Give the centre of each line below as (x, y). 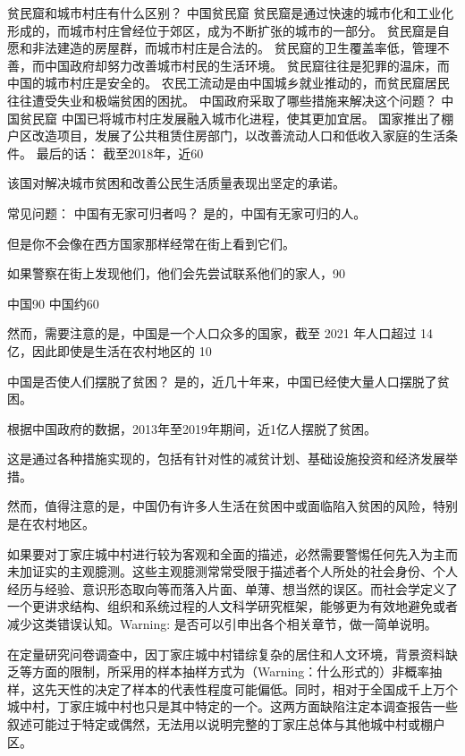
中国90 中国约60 (53, 303)
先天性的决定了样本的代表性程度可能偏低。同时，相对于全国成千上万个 (251, 688)
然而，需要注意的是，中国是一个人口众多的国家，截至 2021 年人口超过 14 (220, 333)
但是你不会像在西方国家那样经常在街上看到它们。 (151, 243)
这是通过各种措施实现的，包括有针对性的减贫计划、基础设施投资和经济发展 (226, 459)
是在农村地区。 (51, 524)
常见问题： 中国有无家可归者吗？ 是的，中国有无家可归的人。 (187, 212)
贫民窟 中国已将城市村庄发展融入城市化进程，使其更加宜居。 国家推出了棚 (237, 118)
